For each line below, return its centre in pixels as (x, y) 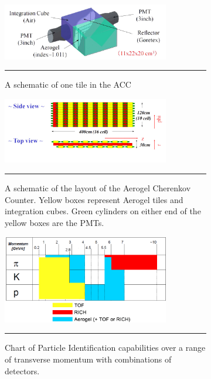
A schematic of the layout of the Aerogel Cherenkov (98, 188)
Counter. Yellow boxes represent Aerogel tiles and (94, 199)
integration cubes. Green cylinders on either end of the (103, 211)
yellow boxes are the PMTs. (55, 222)
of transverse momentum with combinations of (88, 359)
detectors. (22, 370)
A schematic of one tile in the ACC (68, 84)
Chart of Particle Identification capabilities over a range (105, 348)
